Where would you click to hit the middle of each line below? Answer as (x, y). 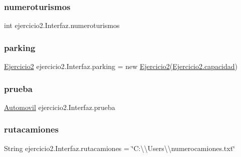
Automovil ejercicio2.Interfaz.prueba (60, 107)
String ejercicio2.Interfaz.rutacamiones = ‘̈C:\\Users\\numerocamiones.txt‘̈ (119, 148)
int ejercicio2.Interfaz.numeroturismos (62, 25)
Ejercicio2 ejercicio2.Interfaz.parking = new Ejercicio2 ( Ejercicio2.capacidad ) (121, 66)
